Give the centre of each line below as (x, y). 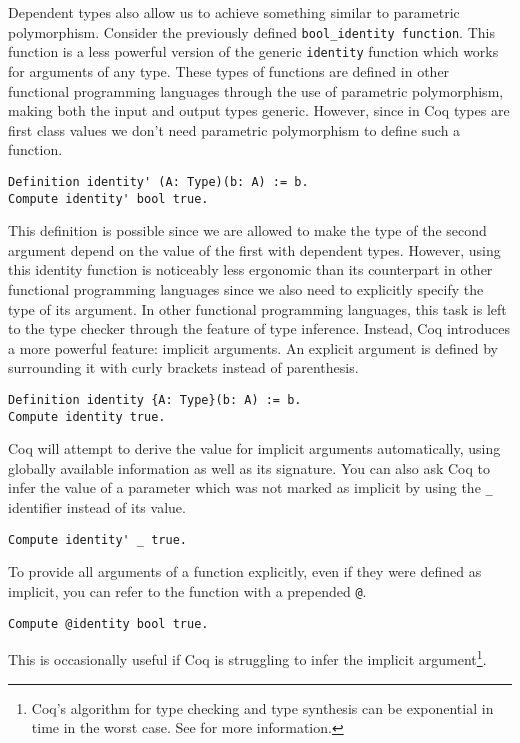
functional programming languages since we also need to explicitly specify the (246, 288)
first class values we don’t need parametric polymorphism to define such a (234, 129)
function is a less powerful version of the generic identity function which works (253, 51)
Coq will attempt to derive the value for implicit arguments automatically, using (254, 448)
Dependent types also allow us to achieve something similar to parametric (234, 12)
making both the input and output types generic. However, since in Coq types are (259, 110)
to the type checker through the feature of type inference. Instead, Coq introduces (259, 328)
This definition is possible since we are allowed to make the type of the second (247, 230)
